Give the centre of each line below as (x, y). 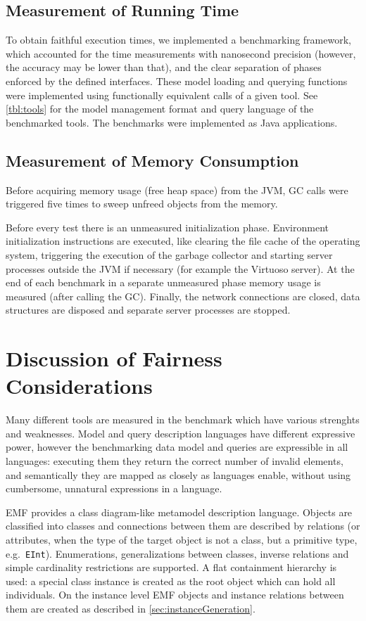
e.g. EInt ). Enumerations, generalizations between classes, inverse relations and (177, 553)
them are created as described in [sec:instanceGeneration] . (131, 608)
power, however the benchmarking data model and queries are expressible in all (177, 447)
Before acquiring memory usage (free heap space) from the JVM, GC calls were (177, 190)
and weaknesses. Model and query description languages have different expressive (181, 433)
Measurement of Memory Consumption (152, 160)
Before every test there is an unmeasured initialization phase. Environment (168, 227)
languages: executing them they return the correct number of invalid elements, (175, 461)
